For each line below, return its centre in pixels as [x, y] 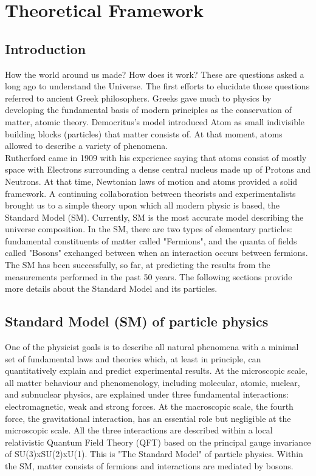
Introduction [46, 48]
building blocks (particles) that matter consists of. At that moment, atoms [144, 133]
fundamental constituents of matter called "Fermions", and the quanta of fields [151, 240]
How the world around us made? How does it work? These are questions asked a [155, 74]
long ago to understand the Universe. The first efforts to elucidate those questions [157, 86]
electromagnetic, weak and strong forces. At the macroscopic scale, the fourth [149, 406]
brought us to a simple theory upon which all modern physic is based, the [143, 205]
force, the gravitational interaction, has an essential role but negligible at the [148, 418]
